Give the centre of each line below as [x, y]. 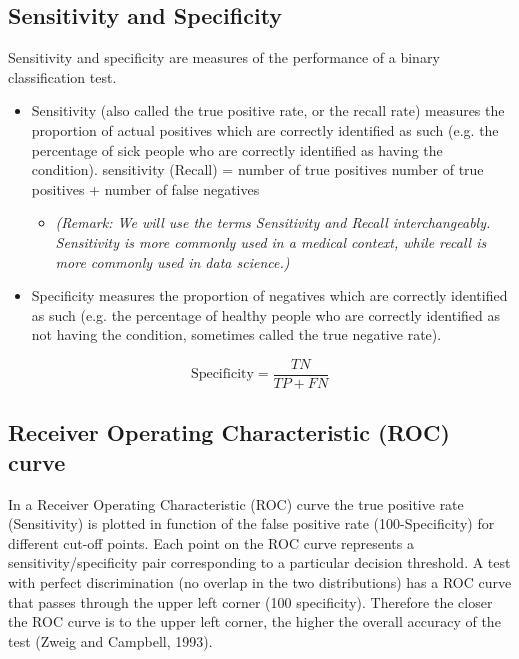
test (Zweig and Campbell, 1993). [110, 640]
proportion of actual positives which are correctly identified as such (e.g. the [265, 129]
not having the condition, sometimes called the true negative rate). [236, 334]
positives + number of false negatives [145, 188]
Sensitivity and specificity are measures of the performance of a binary [224, 57]
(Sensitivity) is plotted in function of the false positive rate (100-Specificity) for [251, 523]
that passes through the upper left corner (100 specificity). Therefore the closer [250, 601]
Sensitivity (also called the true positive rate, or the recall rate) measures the [268, 110]
